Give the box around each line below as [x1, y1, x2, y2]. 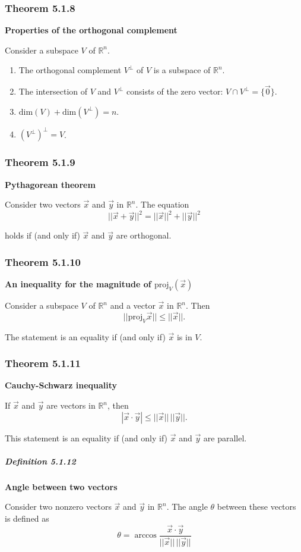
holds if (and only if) [5, 229, 80, 241]
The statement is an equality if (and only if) [5, 330, 166, 343]
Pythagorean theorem [5, 178, 96, 190]
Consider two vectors [5, 198, 81, 211]
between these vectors [217, 500, 296, 513]
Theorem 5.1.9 [5, 155, 75, 170]
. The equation [135, 198, 189, 211]
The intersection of [18, 85, 88, 98]
